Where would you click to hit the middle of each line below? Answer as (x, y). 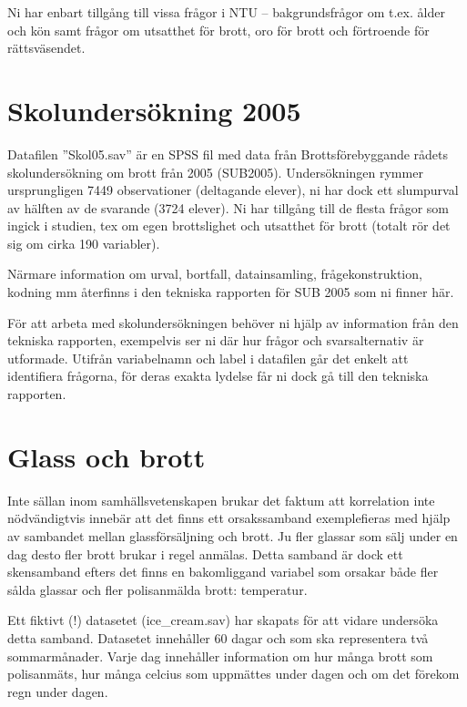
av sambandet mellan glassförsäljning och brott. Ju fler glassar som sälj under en (233, 535)
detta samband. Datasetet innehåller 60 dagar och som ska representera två (218, 637)
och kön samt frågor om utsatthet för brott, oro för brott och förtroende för (218, 30)
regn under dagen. (58, 691)
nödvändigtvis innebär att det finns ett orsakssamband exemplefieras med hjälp (229, 518)
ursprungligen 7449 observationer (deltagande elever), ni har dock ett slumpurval (233, 190)
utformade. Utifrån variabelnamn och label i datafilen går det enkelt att (208, 358)
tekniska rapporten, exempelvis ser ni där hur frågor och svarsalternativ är (216, 340)
